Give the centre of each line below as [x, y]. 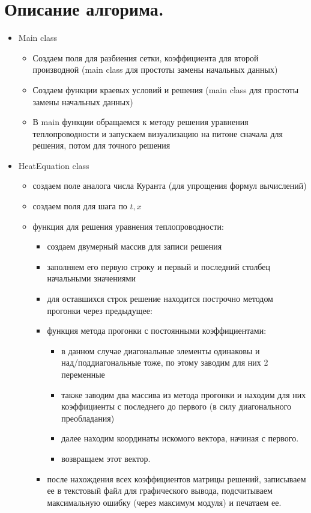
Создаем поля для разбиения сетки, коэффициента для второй [146, 57]
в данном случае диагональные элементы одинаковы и [161, 350]
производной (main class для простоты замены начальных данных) [155, 69]
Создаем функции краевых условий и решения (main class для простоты [166, 89]
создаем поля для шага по [80, 206]
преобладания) [88, 418]
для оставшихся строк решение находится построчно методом [160, 299]
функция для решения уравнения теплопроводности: [128, 226]
